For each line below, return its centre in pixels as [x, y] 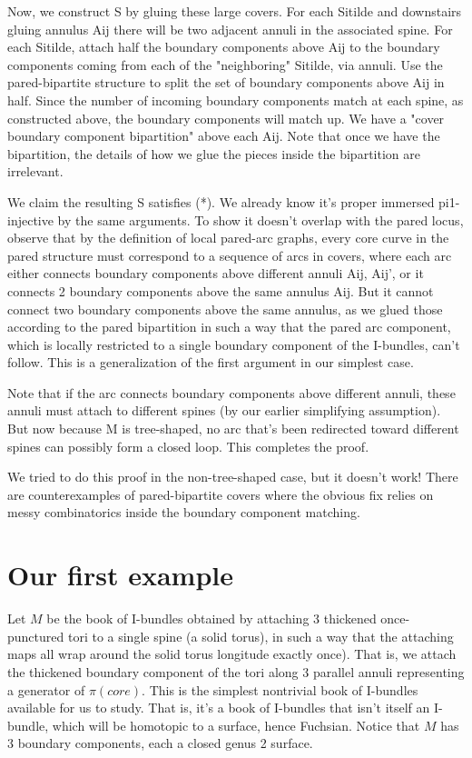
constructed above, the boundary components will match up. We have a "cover [226, 118]
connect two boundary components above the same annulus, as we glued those [225, 309]
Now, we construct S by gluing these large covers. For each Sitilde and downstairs [235, 11]
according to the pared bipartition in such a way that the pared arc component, [229, 327]
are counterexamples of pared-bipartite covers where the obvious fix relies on [221, 494]
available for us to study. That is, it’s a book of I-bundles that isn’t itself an [219, 708]
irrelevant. [35, 171]
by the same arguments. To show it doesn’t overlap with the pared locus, [261, 219]
